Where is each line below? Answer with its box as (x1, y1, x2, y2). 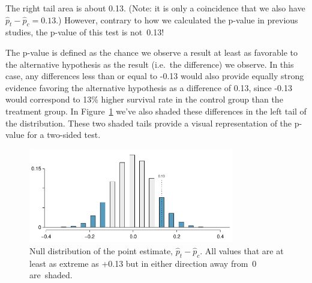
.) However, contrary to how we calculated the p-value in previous (56, 13, 298, 26)
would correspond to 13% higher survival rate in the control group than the (5, 93, 283, 106)
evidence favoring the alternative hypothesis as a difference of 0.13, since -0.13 (5, 81, 292, 94)
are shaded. (29, 269, 73, 281)
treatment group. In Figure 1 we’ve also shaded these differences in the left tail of (5, 104, 307, 117)
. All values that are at (200, 245, 284, 257)
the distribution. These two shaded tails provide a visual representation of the (5, 116, 292, 129)
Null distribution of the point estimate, (29, 245, 173, 257)
